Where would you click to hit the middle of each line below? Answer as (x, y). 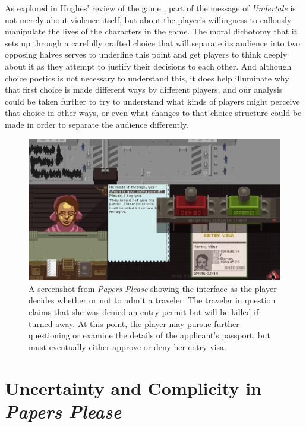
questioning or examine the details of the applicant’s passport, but (149, 335)
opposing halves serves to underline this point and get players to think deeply (146, 54)
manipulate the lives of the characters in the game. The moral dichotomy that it (151, 31)
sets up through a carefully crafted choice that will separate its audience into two (153, 43)
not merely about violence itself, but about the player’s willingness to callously (148, 19)
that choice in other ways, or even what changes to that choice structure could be (153, 113)
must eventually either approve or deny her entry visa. (127, 346)
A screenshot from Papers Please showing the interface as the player (153, 288)
